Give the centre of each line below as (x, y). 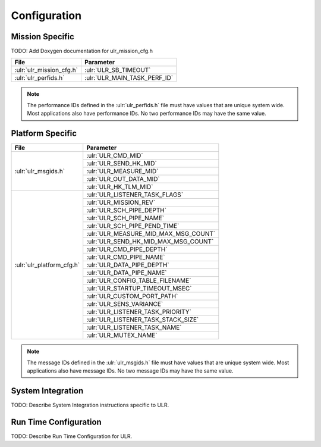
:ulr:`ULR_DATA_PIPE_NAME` (127, 273)
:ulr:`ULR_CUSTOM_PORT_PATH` (132, 296)
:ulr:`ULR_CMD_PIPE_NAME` (126, 257)
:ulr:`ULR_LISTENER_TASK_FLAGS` (135, 195)
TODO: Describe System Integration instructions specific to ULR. (90, 405)
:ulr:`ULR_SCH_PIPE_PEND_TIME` (133, 226)
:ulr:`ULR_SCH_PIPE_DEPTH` (126, 210)
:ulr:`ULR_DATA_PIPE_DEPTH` (128, 265)
